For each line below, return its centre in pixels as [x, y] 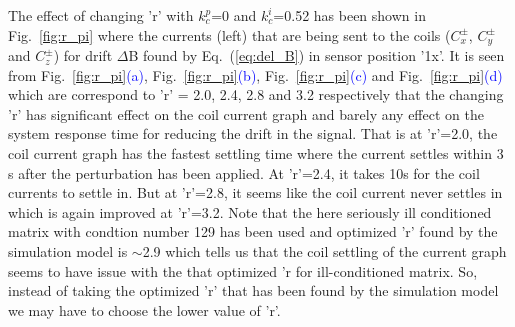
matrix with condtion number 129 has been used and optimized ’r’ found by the [253, 231]
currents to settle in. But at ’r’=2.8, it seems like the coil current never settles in [255, 192]
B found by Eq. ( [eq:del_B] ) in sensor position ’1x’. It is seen [316, 55]
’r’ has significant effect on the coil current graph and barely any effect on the [246, 113]
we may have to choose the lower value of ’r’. [144, 309]
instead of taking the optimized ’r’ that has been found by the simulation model [253, 290]
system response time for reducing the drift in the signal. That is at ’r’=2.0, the [253, 133]
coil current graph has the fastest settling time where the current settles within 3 [256, 153]
